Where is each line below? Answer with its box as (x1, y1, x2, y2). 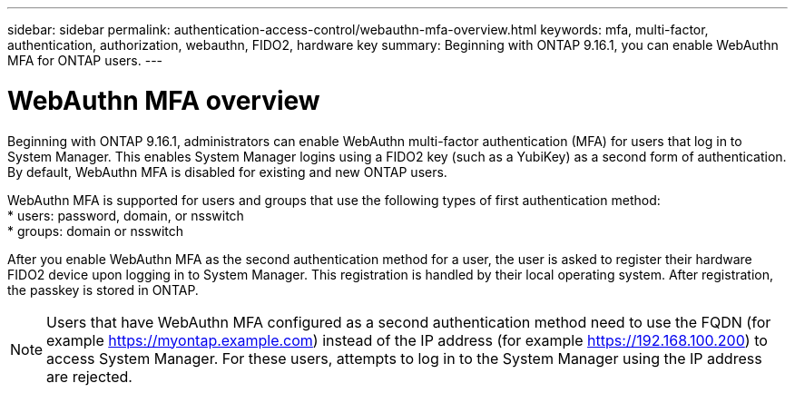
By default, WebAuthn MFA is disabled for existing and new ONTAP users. (7, 163, 447, 180)
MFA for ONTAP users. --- (7, 53, 163, 68)
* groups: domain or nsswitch (7, 222, 184, 239)
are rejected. (46, 367, 132, 386)
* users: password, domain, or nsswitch (7, 207, 244, 223)
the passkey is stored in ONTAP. (7, 281, 199, 298)
